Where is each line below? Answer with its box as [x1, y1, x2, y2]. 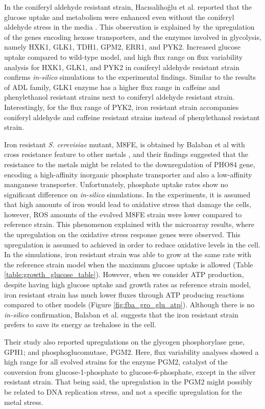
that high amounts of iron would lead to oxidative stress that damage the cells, [4, 199, 251, 210]
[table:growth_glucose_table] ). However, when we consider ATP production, [4, 269, 244, 280]
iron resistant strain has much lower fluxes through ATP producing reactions [4, 289, 245, 300]
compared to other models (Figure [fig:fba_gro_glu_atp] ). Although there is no [4, 299, 255, 310]
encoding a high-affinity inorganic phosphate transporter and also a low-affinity [4, 169, 252, 179]
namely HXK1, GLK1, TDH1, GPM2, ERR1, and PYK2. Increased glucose [4, 41, 240, 52]
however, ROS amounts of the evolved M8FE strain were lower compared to [4, 209, 242, 219]
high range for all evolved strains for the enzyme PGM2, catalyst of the [4, 356, 228, 367]
